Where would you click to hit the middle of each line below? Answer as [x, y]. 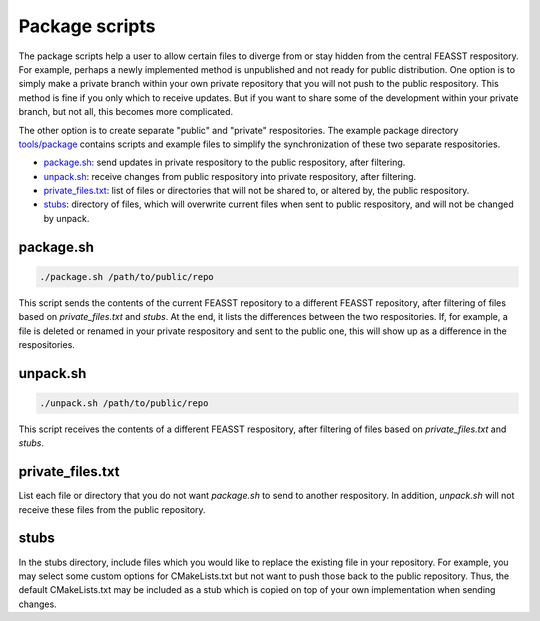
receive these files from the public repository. [112, 509]
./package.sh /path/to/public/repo [126, 276]
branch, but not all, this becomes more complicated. [126, 112]
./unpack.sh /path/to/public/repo [124, 403]
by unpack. [66, 218]
